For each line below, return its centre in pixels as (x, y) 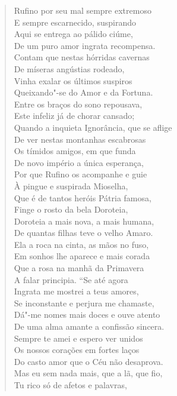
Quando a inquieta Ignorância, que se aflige (93, 127)
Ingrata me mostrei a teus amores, (76, 291)
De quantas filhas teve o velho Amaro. (83, 233)
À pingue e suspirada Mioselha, (71, 185)
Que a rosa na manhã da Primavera (79, 268)
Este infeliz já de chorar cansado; (74, 116)
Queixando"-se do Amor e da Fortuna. (83, 92)
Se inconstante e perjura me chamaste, (84, 303)
